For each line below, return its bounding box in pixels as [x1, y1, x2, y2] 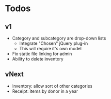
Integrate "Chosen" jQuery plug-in [19, 40, 88, 46]
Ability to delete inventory [12, 56, 64, 61]
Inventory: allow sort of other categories [12, 83, 93, 89]
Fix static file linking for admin [12, 51, 72, 57]
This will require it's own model [19, 46, 81, 51]
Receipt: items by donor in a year [12, 88, 79, 94]
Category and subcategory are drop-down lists [12, 35, 106, 41]
